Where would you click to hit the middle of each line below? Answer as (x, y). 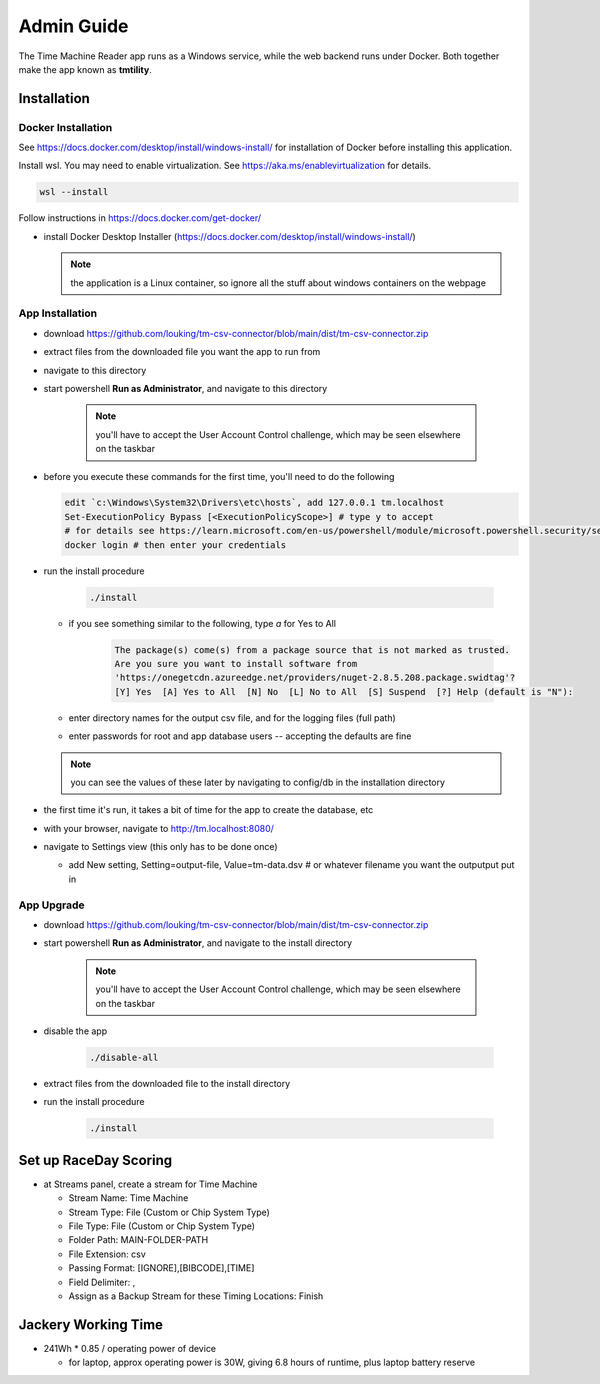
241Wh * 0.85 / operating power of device (130, 1348)
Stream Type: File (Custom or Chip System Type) (169, 1212)
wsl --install (74, 192)
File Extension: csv (107, 1254)
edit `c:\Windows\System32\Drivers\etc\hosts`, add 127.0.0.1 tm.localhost (254, 503)
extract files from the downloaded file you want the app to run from (182, 352)
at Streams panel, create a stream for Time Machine (150, 1184)
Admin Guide (73, 26)
